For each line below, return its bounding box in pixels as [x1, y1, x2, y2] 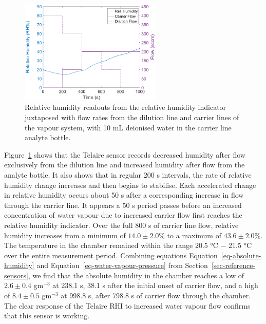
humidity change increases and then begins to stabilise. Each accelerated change [4, 179, 256, 190]
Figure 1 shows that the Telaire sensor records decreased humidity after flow [4, 149, 245, 160]
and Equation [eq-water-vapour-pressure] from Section [36, 260, 208, 271]
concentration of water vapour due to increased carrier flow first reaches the [4, 209, 242, 220]
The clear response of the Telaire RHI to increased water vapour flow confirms [4, 300, 251, 311]
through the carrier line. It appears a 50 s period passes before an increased [4, 199, 242, 210]
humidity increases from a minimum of [4, 230, 126, 240]
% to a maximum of [159, 230, 221, 240]
